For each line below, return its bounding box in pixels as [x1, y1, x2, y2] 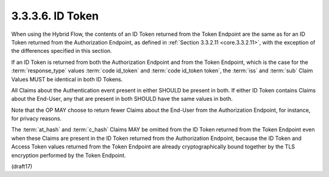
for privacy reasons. [11, 115, 62, 122]
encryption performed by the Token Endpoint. [11, 151, 126, 159]
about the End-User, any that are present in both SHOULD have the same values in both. [11, 95, 233, 103]
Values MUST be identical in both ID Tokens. [11, 75, 123, 83]
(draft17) [11, 163, 33, 170]
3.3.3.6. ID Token [11, 9, 99, 23]
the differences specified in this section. [11, 47, 112, 55]
